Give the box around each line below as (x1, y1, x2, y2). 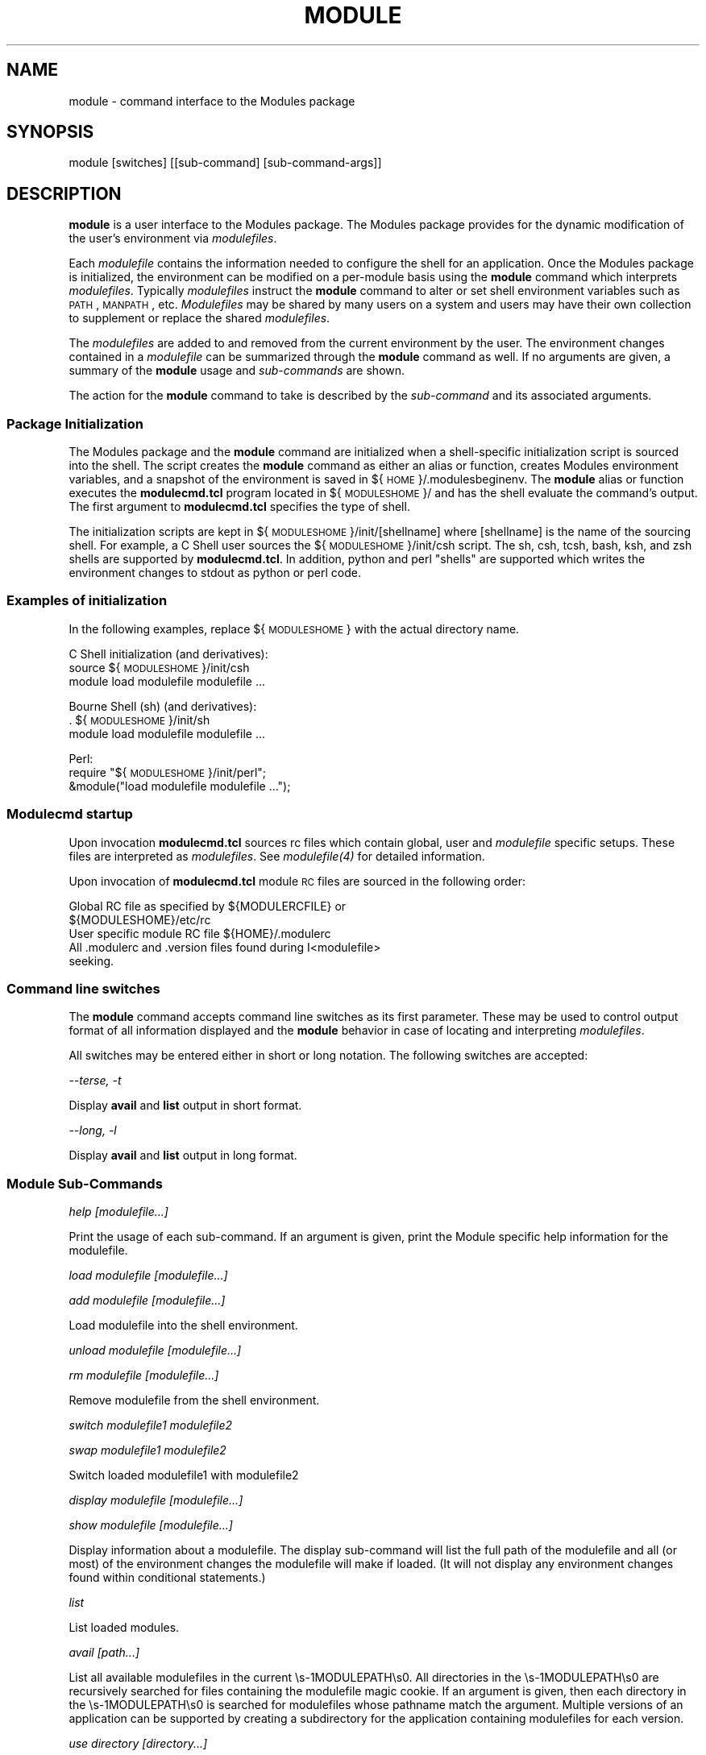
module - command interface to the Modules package (69, 93, 355, 108)
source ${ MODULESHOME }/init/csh (69, 660, 250, 674)
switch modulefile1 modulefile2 (69, 1418, 233, 1433)
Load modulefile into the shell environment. (69, 1318, 298, 1333)
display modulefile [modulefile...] (69, 1493, 243, 1508)
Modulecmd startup (6, 806, 133, 823)
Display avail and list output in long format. (69, 1148, 297, 1163)
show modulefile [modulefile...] (69, 1518, 233, 1533)
